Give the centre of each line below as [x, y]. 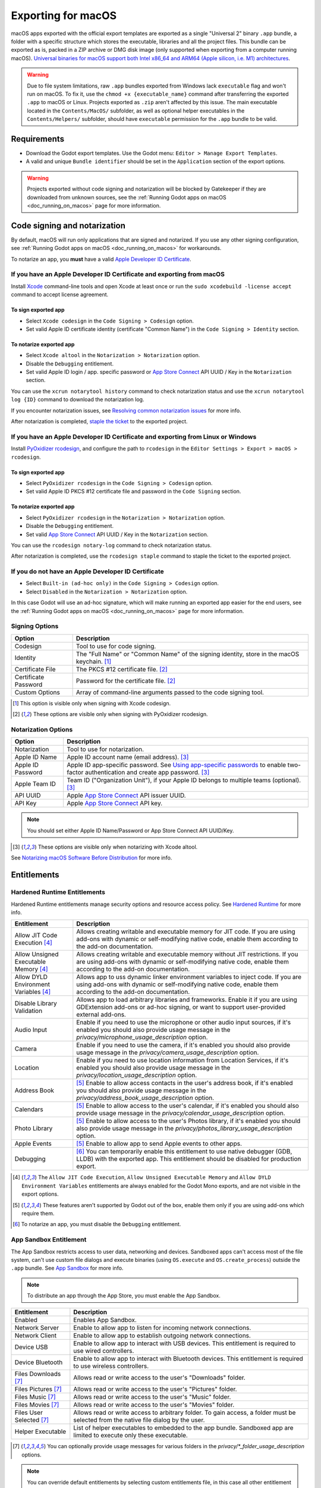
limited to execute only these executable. [131, 1436]
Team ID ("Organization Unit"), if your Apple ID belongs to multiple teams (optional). [184, 780]
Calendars [29, 1109]
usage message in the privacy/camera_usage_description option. [168, 1052]
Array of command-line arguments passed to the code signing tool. [170, 692]
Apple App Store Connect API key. [115, 804]
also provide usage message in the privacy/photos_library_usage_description [184, 1128]
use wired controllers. [104, 1351]
